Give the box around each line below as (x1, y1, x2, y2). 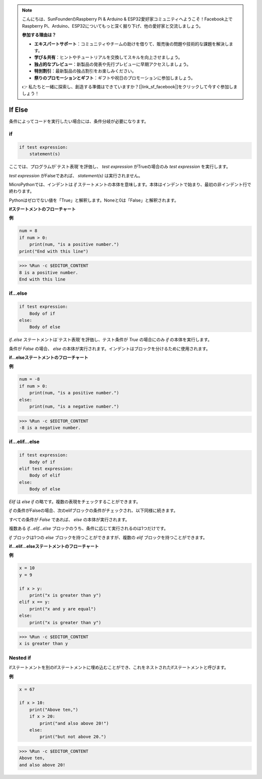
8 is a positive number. (19, 270, 79, 275)
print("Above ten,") (29, 707, 79, 712)
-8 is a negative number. (19, 425, 81, 430)
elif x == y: (19, 599, 50, 605)
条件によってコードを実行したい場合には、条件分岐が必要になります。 (9, 119, 149, 124)
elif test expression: (19, 466, 73, 471)
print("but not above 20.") (39, 734, 107, 740)
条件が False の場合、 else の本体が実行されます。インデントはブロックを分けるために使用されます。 (9, 345, 211, 352)
